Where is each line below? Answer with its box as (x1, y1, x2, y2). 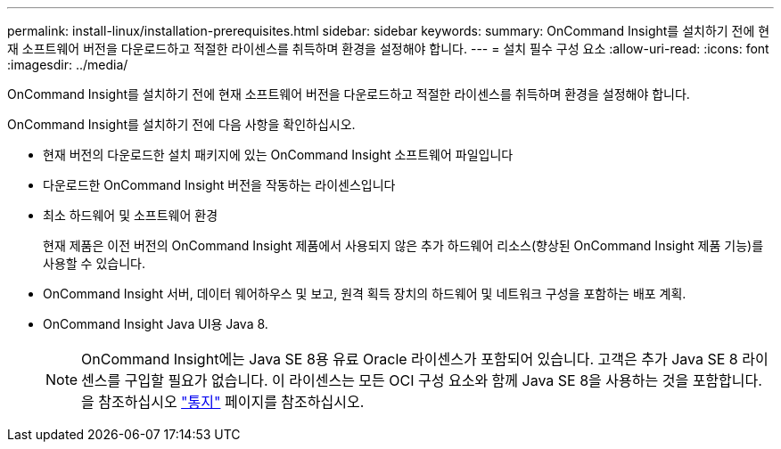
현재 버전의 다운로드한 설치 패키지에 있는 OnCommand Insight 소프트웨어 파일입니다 (43, 147, 514, 162)
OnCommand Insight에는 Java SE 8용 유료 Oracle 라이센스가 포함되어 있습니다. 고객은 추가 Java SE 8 (81, 350, 738, 368)
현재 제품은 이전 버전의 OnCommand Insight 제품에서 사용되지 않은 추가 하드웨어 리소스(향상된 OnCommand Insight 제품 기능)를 (43, 238, 764, 253)
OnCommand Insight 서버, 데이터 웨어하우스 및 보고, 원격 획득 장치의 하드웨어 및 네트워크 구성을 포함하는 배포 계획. (43, 286, 686, 301)
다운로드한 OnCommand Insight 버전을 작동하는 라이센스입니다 (43, 177, 396, 192)
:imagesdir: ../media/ (7, 57, 128, 72)
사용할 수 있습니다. (43, 256, 145, 271)
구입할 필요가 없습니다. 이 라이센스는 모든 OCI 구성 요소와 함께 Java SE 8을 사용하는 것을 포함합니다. (124, 371, 762, 389)
